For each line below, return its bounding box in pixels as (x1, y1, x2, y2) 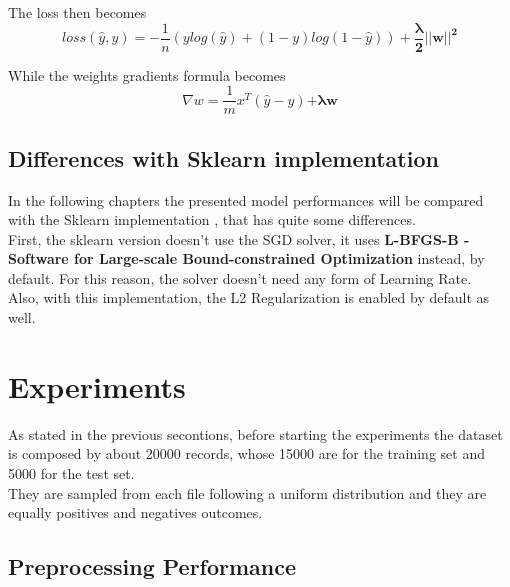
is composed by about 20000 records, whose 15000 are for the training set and (8, 443, 485, 464)
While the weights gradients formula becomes (8, 64, 286, 85)
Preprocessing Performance (8, 551, 297, 582)
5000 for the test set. (8, 462, 135, 483)
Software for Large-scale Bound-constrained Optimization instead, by (8, 248, 485, 269)
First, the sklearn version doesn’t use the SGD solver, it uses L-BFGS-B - (8, 228, 470, 249)
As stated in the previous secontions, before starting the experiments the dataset (8, 423, 503, 444)
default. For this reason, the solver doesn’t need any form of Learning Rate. (8, 267, 472, 288)
